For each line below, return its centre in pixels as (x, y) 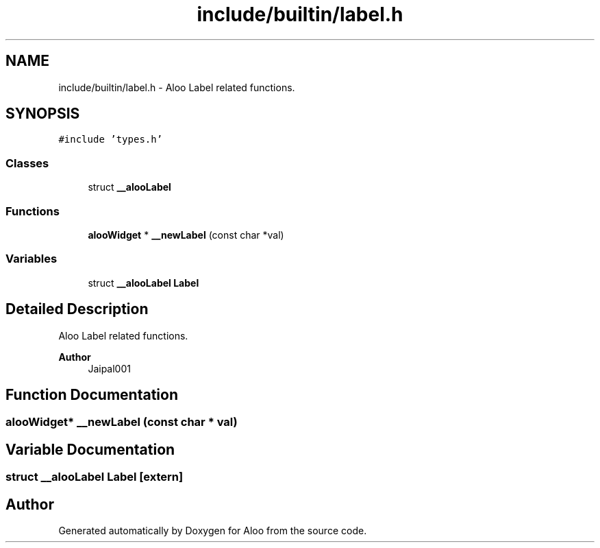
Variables (32, 259)
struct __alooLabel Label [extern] (95, 477)
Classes (27, 163)
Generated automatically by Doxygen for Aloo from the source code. (213, 531)
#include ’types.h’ (111, 140)
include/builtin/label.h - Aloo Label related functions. (177, 87)
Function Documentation (92, 394)
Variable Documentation (90, 449)
